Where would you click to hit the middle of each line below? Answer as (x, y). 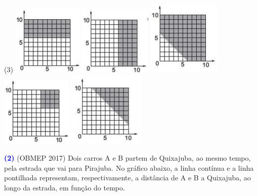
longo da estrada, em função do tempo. (64, 187)
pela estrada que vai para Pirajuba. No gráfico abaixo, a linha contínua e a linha (129, 167)
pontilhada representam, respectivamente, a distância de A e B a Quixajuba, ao (127, 178)
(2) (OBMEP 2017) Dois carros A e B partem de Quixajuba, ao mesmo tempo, (127, 158)
